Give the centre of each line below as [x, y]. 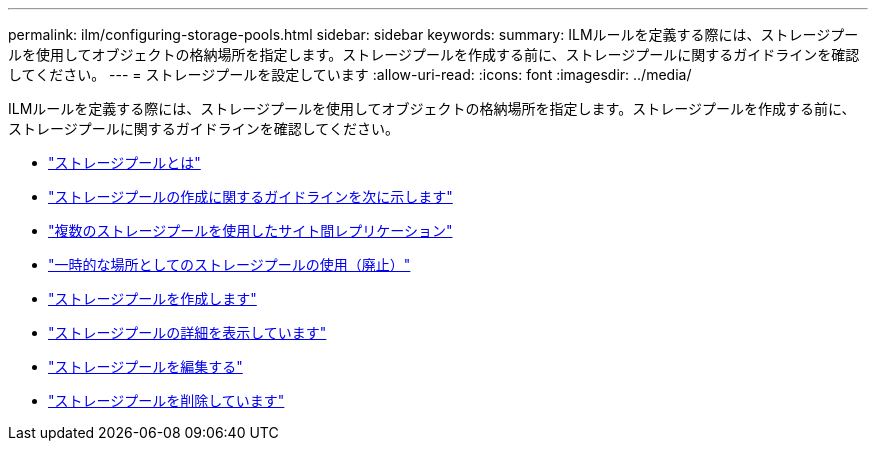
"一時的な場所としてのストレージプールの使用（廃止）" [229, 264]
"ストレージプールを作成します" [152, 298]
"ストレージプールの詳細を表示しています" [187, 332]
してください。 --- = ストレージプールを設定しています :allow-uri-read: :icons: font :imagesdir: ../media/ [350, 74]
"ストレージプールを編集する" [145, 366]
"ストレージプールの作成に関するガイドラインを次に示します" [250, 196]
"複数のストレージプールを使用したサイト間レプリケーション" [250, 230]
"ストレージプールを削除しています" [166, 400]
